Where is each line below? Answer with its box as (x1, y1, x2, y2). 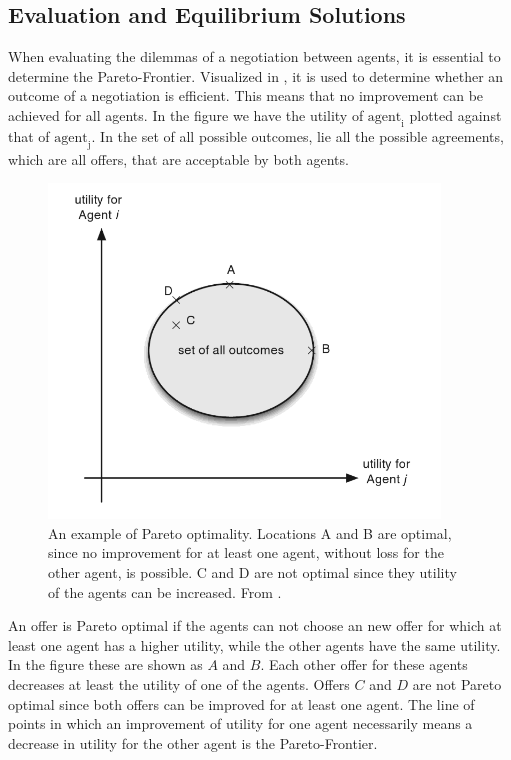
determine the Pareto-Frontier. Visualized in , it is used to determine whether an (8, 65, 504, 86)
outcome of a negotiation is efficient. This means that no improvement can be (8, 85, 484, 106)
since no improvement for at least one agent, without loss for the (48, 542, 444, 563)
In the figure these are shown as (8, 654, 203, 675)
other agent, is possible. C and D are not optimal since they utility (48, 561, 457, 582)
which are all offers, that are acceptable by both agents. (8, 148, 349, 169)
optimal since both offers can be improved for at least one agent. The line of (8, 693, 475, 714)
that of (8, 125, 50, 146)
